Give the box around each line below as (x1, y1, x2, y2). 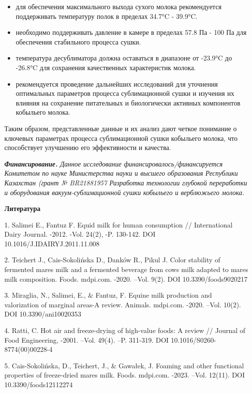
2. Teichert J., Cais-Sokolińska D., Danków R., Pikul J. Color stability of (4, 255, 221, 265)
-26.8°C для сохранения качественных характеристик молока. (15, 62, 196, 72)
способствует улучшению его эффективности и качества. (4, 142, 171, 152)
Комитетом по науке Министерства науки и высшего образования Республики (4, 168, 238, 178)
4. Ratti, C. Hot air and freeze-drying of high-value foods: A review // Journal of (4, 325, 246, 335)
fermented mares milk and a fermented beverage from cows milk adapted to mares (4, 264, 249, 274)
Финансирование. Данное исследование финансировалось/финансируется (4, 158, 223, 168)
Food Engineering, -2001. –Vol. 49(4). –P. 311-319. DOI (4, 334, 169, 345)
